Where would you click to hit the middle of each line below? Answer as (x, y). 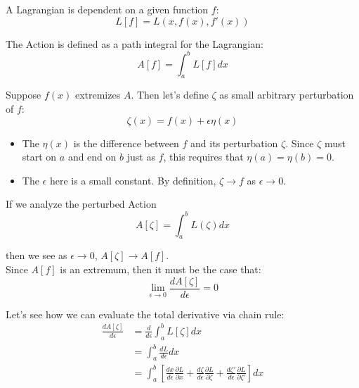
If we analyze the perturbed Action (81, 204)
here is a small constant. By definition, (133, 180)
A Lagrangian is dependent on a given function (107, 9)
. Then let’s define (170, 95)
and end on (92, 157)
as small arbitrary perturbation (287, 95)
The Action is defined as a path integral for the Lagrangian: (135, 43)
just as (141, 157)
